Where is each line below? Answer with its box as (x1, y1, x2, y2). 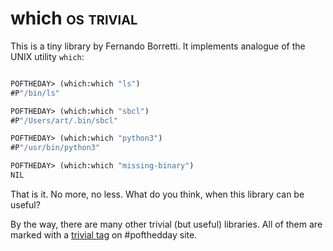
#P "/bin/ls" (10, 88, 60, 98)
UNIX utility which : (10, 50, 85, 62)
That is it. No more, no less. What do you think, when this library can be (10, 188, 305, 200)
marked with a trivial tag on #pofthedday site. (10, 228, 198, 241)
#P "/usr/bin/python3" (10, 143, 101, 153)
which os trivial (10, 7, 138, 30)
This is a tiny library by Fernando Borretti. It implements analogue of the (10, 40, 306, 52)
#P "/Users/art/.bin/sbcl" (10, 115, 118, 126)
